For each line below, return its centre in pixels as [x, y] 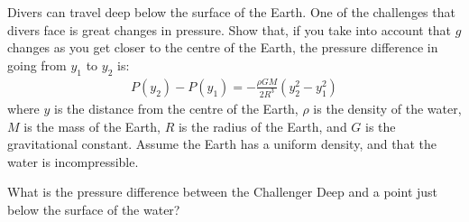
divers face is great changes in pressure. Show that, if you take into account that [230, 29]
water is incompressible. [73, 161]
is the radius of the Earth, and [262, 126]
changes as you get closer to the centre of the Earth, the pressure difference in [223, 47]
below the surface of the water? [94, 209]
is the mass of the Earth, [92, 126]
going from [37, 65]
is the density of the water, [387, 108]
